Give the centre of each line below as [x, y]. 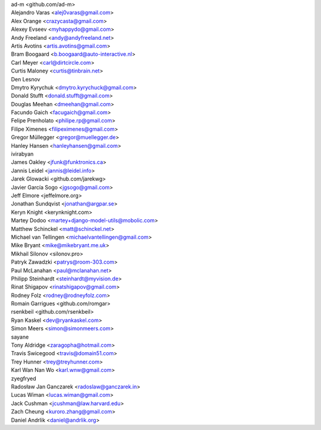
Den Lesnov [26, 79]
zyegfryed [24, 378]
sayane [20, 337]
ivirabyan [22, 154]
